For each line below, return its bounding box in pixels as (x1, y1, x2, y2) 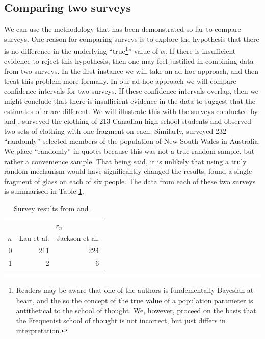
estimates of (4, 105, 41, 116)
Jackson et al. (56, 232, 99, 243)
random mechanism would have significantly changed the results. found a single (4, 166, 252, 176)
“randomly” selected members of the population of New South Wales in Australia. (4, 135, 260, 146)
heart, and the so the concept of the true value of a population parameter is (16, 295, 253, 306)
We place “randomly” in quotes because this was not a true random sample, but (4, 145, 255, 156)
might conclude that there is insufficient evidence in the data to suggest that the (4, 96, 256, 106)
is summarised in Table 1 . (4, 186, 84, 196)
